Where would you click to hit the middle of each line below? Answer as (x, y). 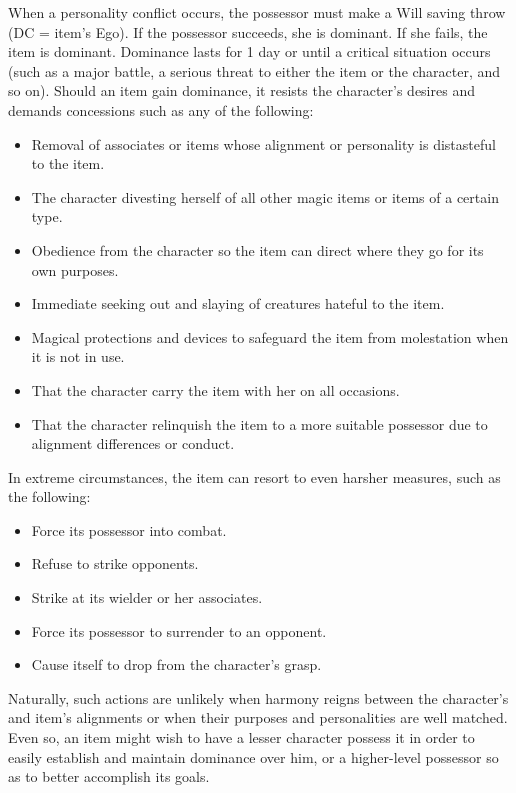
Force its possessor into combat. (129, 529)
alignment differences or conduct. (133, 443)
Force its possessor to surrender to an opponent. (179, 630)
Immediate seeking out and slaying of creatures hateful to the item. (238, 303)
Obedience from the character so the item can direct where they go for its (257, 249)
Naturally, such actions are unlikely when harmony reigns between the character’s (258, 697)
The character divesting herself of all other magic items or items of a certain (265, 196)
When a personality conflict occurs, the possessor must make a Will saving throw (257, 12)
